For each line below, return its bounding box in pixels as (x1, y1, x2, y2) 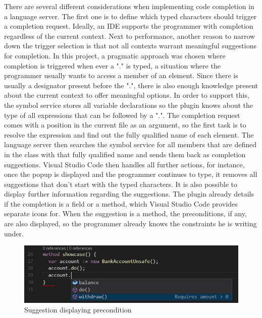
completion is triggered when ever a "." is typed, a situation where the (4, 60, 221, 71)
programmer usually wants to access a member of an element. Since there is (4, 70, 238, 81)
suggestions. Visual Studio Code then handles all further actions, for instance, (4, 159, 245, 169)
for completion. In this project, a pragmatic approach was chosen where (4, 50, 226, 60)
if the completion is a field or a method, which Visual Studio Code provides (4, 198, 238, 209)
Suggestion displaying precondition (24, 304, 132, 315)
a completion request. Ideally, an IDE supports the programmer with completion (4, 21, 253, 31)
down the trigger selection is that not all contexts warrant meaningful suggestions (4, 40, 256, 51)
